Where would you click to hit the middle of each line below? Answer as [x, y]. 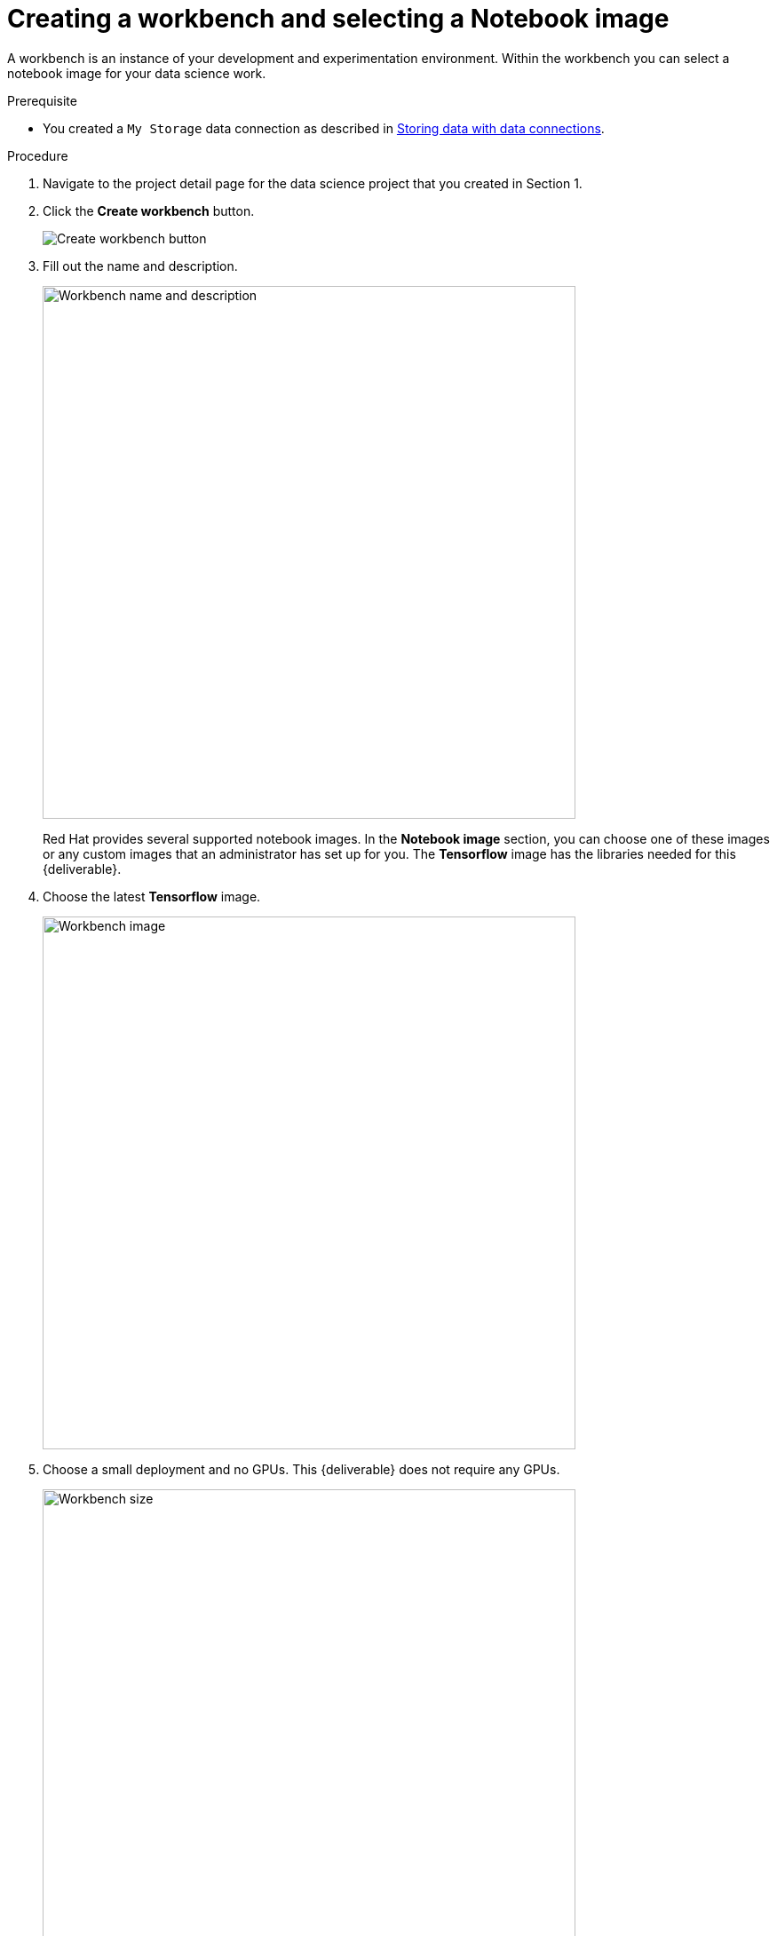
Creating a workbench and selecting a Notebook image [338, 19]
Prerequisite [42, 100]
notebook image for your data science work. [137, 73]
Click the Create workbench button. [149, 210]
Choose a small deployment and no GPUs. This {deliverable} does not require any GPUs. [301, 1469]
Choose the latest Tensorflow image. [152, 896]
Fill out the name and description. [140, 266]
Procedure [38, 155]
